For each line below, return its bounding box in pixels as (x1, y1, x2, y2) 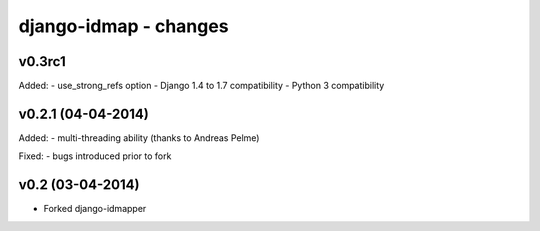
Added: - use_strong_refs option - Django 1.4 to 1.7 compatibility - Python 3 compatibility (18, 80, 385, 92)
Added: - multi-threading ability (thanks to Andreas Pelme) (18, 131, 260, 144)
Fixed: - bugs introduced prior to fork (18, 150, 172, 162)
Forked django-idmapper (43, 203, 147, 215)
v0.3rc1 (18, 53, 66, 70)
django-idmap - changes (18, 15, 229, 37)
